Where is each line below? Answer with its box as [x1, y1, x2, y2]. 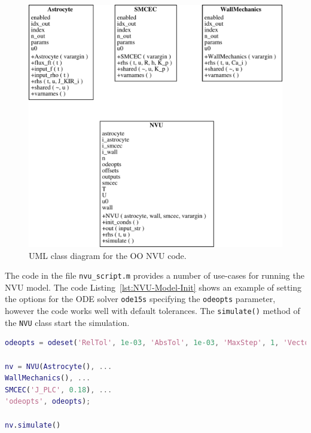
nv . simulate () [5, 420, 61, 429]
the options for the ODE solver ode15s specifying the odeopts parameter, [5, 292, 276, 305]
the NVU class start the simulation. [5, 316, 130, 328]
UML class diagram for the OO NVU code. [29, 249, 187, 261]
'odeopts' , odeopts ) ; [5, 397, 91, 406]
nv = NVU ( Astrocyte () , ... [5, 362, 112, 371]
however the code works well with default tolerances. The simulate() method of [5, 304, 300, 317]
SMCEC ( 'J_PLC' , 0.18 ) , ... [5, 385, 112, 394]
